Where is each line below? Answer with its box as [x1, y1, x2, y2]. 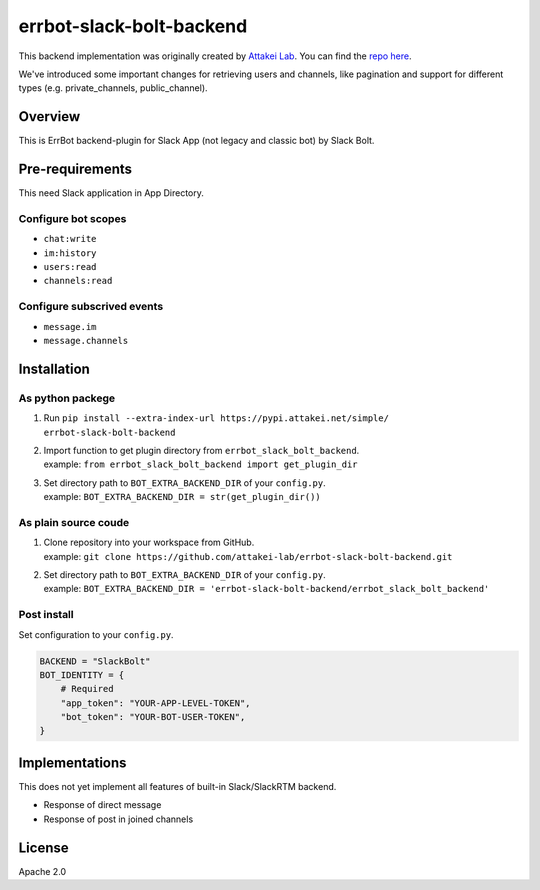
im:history [43, 247, 97, 259]
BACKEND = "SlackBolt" [39, 655, 151, 667]
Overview [18, 108, 81, 125]
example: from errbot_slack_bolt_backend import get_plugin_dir [43, 458, 359, 470]
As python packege [18, 391, 116, 405]
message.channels [43, 335, 129, 346]
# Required [60, 683, 114, 695]
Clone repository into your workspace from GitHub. [43, 536, 255, 549]
